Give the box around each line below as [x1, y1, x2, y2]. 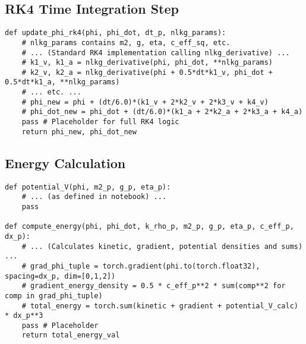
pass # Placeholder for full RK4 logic [21, 118, 179, 127]
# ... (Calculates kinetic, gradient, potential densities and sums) [21, 242, 303, 251]
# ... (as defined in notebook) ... [21, 192, 167, 201]
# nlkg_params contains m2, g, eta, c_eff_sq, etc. [21, 38, 231, 47]
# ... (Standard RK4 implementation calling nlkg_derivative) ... [21, 48, 290, 57]
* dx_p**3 [5, 311, 43, 320]
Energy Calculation [5, 153, 126, 172]
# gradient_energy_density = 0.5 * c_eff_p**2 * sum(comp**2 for [21, 282, 286, 291]
